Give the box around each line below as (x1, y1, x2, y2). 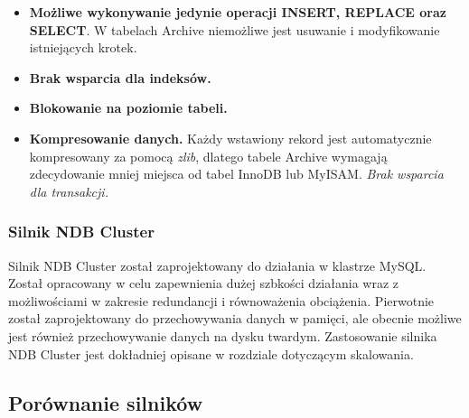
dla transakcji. (29, 181, 108, 200)
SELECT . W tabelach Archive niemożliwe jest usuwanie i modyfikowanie (29, 20, 440, 39)
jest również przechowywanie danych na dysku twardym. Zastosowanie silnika (8, 326, 437, 345)
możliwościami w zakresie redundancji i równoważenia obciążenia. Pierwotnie (8, 291, 435, 310)
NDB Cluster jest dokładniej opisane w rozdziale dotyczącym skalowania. (8, 344, 414, 363)
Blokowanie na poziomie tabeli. (29, 98, 228, 117)
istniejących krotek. (29, 38, 137, 57)
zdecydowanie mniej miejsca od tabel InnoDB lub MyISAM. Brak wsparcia (29, 164, 444, 183)
